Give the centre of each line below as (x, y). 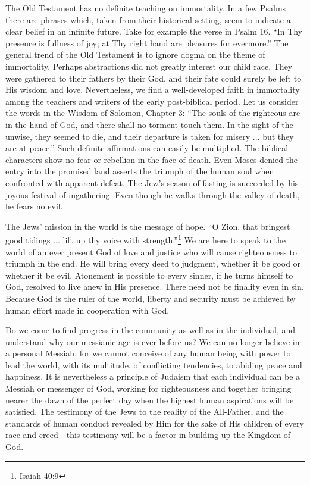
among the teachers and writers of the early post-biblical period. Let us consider (152, 101)
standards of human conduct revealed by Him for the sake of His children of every (155, 423)
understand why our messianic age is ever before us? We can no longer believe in (153, 341)
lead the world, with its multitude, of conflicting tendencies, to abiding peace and (154, 364)
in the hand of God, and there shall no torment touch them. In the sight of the (149, 124)
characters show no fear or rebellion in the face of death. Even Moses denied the (152, 159)
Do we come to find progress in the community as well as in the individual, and (151, 330)
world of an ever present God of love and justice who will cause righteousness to (151, 251)
